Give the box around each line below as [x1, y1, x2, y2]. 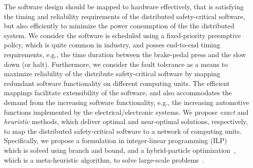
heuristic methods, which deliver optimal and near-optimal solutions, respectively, [4, 116, 248, 126]
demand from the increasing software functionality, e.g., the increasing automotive [4, 97, 249, 107]
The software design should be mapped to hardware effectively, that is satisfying [4, 1, 244, 11]
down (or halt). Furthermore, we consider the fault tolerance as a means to [4, 59, 228, 69]
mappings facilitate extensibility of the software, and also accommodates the [4, 87, 232, 98]
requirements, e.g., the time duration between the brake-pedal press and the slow [4, 49, 246, 59]
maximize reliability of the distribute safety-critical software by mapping [4, 68, 220, 79]
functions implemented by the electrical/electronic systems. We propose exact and [4, 106, 249, 117]
